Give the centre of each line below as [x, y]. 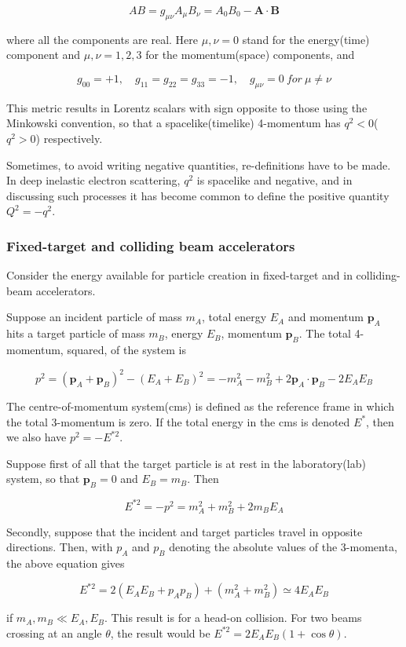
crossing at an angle [54, 632]
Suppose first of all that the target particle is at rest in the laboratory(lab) [186, 463]
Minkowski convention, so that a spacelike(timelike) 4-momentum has [174, 123]
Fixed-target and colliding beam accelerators [151, 245]
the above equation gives [66, 563]
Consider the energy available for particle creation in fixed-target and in [179, 275]
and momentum [326, 317]
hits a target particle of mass [76, 333]
